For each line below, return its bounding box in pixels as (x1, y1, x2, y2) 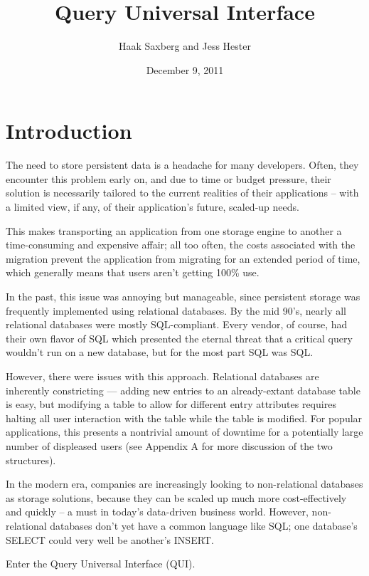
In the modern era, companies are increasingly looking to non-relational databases (6, 476, 363, 491)
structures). (6, 452, 56, 467)
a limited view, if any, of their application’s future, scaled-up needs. (6, 199, 299, 214)
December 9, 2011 (146, 62, 224, 77)
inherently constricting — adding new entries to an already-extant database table (6, 382, 360, 397)
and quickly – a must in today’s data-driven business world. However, (6, 504, 309, 519)
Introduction (6, 116, 132, 145)
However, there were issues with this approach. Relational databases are (6, 368, 319, 383)
